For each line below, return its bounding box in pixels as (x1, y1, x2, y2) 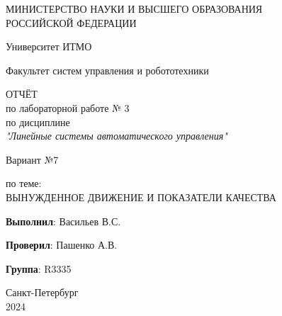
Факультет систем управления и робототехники (6, 62, 209, 77)
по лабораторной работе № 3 (6, 100, 130, 115)
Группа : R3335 (6, 261, 72, 276)
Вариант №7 (6, 152, 59, 167)
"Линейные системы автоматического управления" (6, 128, 227, 143)
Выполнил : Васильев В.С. (6, 213, 121, 228)
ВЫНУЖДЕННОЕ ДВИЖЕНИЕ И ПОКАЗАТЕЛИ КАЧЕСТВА (6, 189, 276, 204)
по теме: (6, 176, 42, 191)
